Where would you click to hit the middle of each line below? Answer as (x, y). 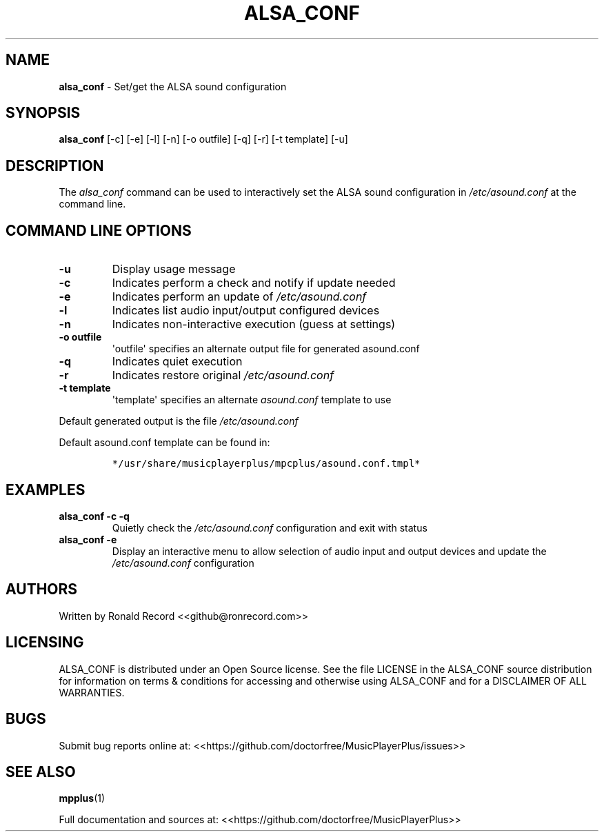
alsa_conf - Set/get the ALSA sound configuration (173, 86)
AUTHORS (42, 589)
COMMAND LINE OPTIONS (99, 230)
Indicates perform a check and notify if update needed (254, 283)
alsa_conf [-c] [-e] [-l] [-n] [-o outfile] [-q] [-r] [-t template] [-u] (203, 139)
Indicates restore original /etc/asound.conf (223, 375)
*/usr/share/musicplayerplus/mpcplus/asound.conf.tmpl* (266, 464)
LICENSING (45, 643)
